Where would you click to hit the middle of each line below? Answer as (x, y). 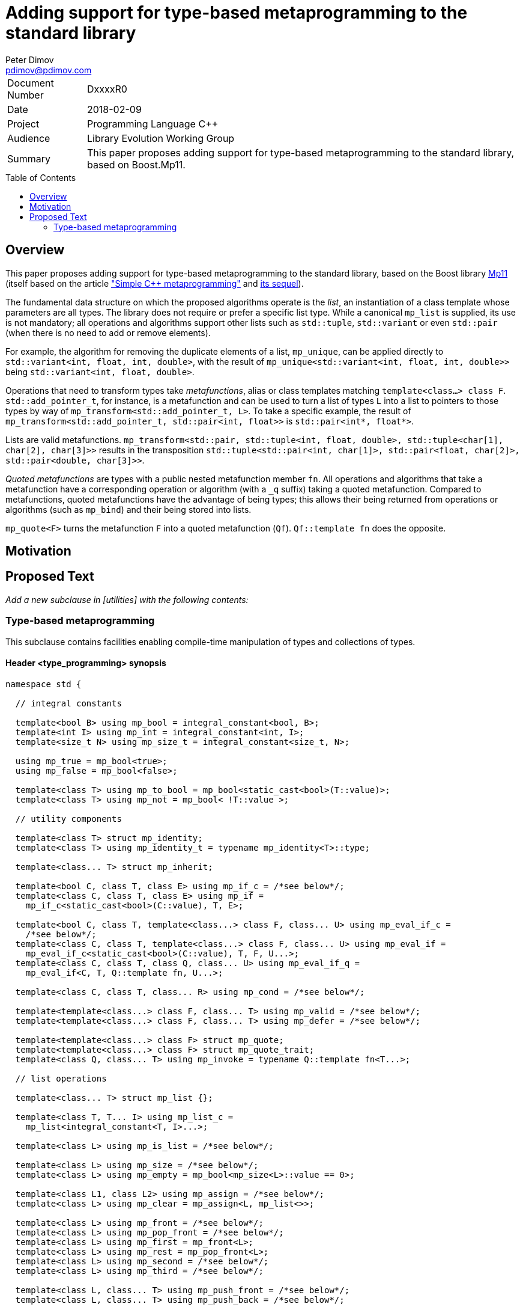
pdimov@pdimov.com (49, 70)
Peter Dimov (30, 60)
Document (31, 83)
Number (26, 95)
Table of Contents (41, 177)
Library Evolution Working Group (161, 138)
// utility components (68, 819)
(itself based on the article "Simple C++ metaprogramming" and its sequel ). (155, 283)
